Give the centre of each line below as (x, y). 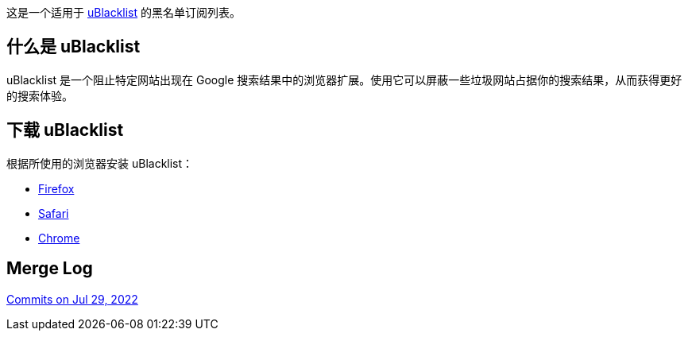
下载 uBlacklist (65, 130)
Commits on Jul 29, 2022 (72, 299)
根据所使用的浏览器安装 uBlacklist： (100, 163)
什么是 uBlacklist (73, 47)
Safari (54, 213)
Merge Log (50, 269)
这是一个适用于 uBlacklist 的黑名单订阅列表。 (124, 12)
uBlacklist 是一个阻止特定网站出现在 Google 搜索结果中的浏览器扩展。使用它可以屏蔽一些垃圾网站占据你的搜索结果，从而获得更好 (344, 79)
